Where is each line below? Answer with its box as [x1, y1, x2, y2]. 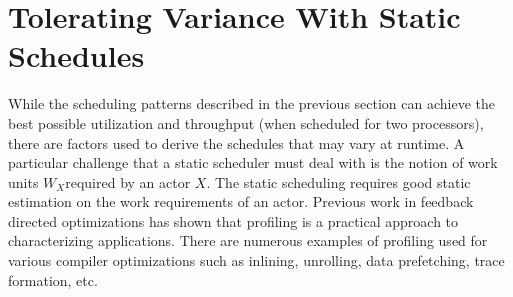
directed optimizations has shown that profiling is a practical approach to [8, 210, 459, 231]
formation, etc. [8, 269, 98, 290]
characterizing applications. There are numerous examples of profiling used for [8, 230, 488, 251]
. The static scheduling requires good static [206, 171, 471, 192]
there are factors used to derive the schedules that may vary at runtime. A [8, 132, 465, 153]
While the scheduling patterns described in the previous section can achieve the [8, 93, 495, 114]
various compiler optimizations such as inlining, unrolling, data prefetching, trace [8, 250, 505, 271]
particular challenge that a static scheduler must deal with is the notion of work [8, 152, 498, 173]
